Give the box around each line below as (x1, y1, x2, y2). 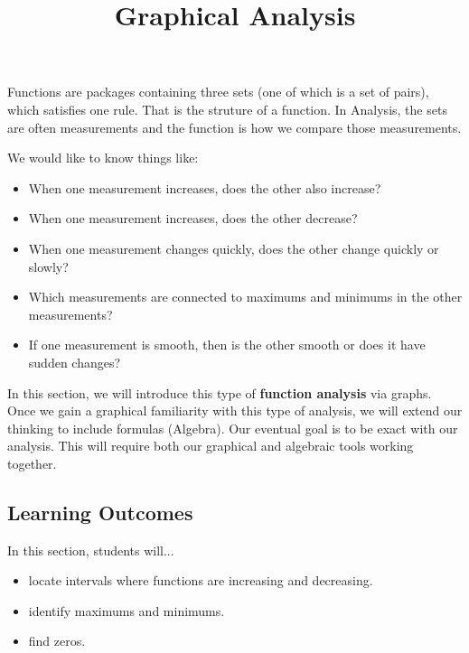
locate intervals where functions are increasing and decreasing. (28, 571, 373, 590)
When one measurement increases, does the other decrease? (28, 209, 358, 228)
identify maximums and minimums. (28, 601, 225, 620)
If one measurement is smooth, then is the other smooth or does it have (28, 335, 426, 354)
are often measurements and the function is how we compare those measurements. (7, 117, 462, 136)
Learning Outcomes (7, 498, 193, 526)
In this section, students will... (7, 540, 174, 559)
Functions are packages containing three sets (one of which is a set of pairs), (7, 82, 429, 101)
